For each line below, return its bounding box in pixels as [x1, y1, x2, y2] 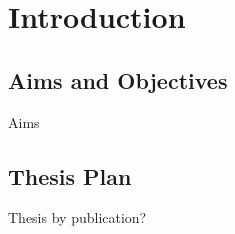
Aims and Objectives [8, 64, 228, 95]
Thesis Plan [8, 160, 132, 191]
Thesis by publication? [8, 207, 147, 228]
